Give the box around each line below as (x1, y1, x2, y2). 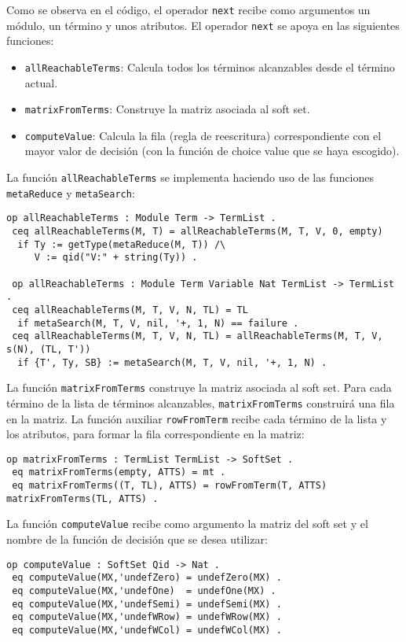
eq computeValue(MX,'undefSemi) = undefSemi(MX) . (12, 598, 282, 610)
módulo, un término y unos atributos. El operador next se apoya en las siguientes (6, 17, 400, 33)
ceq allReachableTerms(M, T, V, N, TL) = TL (12, 304, 248, 315)
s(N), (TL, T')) (6, 343, 91, 355)
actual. (24, 74, 58, 90)
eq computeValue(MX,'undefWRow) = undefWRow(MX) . (12, 611, 282, 623)
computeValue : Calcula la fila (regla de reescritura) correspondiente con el (24, 127, 382, 143)
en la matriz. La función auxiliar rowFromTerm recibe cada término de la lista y (6, 410, 387, 426)
